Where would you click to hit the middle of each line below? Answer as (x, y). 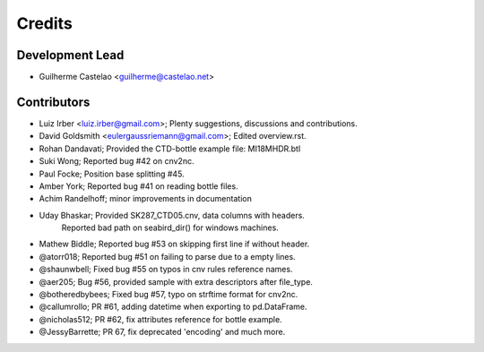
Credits (45, 23)
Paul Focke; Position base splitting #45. (112, 174)
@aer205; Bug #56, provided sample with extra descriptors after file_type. (176, 281)
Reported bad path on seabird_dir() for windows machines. (170, 228)
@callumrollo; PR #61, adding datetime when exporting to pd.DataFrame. (173, 307)
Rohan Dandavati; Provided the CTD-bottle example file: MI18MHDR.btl (170, 149)
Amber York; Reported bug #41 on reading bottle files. (138, 186)
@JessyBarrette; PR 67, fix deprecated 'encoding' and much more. (162, 332)
